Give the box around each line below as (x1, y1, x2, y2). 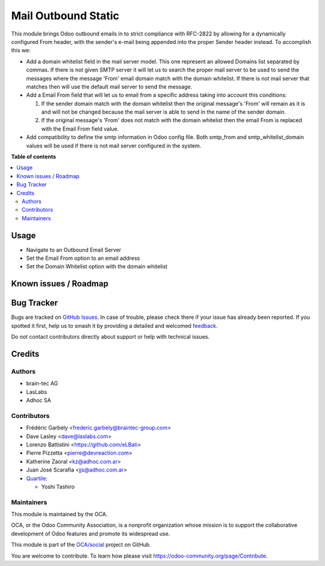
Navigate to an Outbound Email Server (26, 246, 122, 253)
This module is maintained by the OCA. (11, 511, 108, 518)
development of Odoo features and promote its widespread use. (11, 530, 170, 537)
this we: (11, 47, 31, 54)
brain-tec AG (26, 380, 58, 387)
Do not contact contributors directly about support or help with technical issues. (11, 333, 210, 340)
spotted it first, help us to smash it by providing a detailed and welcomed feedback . (11, 322, 218, 329)
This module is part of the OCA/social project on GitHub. (11, 541, 152, 549)
